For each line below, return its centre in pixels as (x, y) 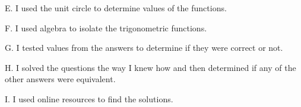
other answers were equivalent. (60, 79)
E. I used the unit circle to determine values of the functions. (116, 8)
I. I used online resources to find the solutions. (89, 98)
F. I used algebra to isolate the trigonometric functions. (106, 27)
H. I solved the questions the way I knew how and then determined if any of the (150, 67)
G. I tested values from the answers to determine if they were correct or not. (144, 48)
